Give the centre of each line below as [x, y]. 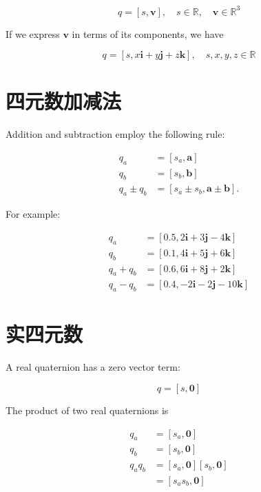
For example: [33, 214]
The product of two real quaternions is [87, 410]
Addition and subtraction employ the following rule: [115, 134]
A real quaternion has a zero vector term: [93, 367]
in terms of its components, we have [148, 33]
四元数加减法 [64, 101]
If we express [33, 33]
